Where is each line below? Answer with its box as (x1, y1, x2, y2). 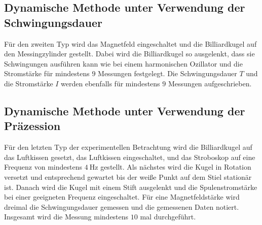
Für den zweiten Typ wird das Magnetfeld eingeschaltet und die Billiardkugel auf (4, 38, 257, 49)
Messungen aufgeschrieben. (168, 78, 252, 88)
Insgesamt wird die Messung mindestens (4, 211, 129, 222)
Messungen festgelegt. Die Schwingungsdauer (98, 68, 237, 79)
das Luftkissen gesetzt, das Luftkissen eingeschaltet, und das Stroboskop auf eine (4, 151, 255, 162)
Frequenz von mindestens (4, 162, 82, 172)
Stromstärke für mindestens (4, 68, 90, 79)
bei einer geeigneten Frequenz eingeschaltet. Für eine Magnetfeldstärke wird (4, 191, 240, 202)
